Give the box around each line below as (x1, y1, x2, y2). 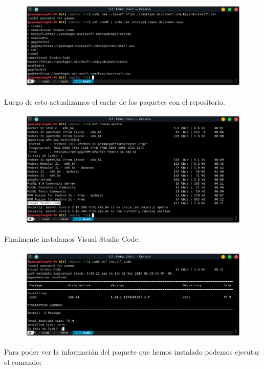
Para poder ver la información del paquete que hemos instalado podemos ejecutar (4, 346, 260, 357)
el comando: (4, 356, 42, 367)
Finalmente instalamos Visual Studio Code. (4, 234, 140, 244)
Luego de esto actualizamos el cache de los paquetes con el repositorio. (4, 96, 225, 107)
